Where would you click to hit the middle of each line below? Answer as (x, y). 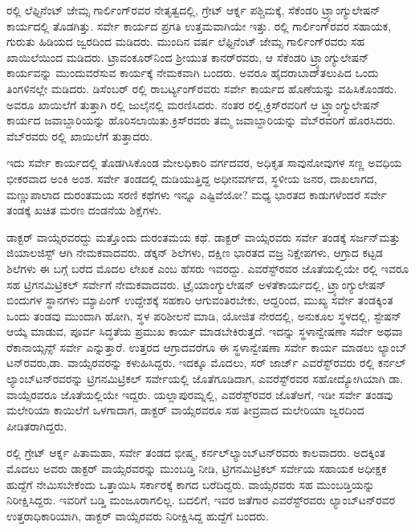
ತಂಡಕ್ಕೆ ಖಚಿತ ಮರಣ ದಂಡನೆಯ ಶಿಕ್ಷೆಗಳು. (84, 210)
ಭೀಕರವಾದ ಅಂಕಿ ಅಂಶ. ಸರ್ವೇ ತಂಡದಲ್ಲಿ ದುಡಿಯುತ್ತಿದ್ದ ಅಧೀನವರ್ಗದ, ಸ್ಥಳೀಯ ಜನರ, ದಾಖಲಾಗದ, (192, 178)
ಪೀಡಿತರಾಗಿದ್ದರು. (37, 425)
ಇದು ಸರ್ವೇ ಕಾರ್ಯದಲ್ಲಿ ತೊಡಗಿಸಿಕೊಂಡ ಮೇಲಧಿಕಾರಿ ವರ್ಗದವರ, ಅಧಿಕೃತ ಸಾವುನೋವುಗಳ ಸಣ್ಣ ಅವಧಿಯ (204, 163)
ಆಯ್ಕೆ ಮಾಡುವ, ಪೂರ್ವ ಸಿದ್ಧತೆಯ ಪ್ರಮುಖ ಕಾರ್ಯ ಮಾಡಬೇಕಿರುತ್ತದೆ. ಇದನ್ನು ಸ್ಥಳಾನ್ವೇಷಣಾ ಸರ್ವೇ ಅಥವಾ (205, 331)
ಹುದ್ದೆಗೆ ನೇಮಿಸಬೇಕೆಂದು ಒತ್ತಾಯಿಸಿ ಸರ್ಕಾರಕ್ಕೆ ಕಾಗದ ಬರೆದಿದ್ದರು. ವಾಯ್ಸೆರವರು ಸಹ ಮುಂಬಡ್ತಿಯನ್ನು (191, 484)
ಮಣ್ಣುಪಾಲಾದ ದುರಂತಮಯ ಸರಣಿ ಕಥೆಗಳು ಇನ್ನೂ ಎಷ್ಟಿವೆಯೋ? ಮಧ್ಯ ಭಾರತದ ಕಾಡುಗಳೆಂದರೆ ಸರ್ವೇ (197, 194)
